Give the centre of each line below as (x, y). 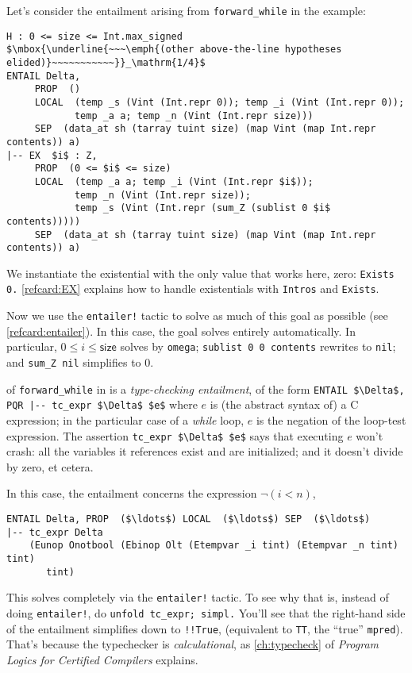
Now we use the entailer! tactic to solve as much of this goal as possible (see (197, 315)
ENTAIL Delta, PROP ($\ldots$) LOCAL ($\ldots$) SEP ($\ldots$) (189, 519)
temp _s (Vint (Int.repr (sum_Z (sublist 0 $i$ (202, 208)
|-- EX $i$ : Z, (52, 155)
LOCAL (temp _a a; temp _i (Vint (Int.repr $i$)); (174, 181)
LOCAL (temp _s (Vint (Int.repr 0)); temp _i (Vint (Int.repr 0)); (219, 102)
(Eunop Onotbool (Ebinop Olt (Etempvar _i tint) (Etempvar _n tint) (214, 546)
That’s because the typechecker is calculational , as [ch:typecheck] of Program (193, 644)
